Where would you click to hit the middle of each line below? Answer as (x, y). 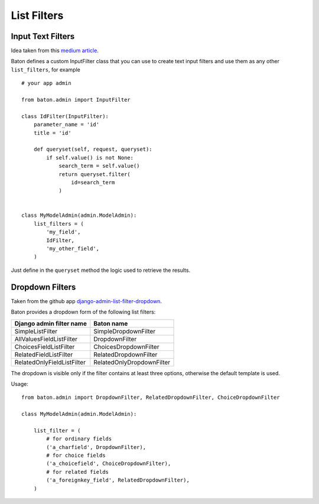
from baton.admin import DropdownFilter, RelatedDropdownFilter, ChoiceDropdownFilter (151, 398)
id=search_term (93, 182)
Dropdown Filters (43, 287)
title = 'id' (52, 133)
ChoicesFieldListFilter (45, 347)
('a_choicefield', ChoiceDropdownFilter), (109, 464)
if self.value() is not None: (90, 157)
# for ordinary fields (79, 439)
